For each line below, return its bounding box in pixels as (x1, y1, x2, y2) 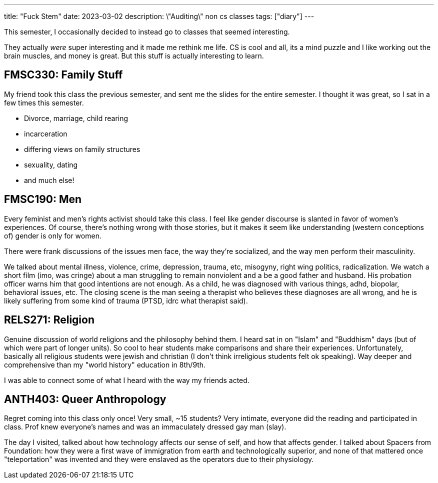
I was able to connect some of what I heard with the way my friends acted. (4, 375, 249, 384)
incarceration (24, 129, 67, 138)
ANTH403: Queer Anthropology (4, 392, 166, 405)
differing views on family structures (24, 144, 140, 153)
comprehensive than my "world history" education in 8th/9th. (4, 360, 206, 369)
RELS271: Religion (4, 313, 94, 326)
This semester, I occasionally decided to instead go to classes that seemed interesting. (4, 27, 290, 36)
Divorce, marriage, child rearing (24, 113, 128, 122)
